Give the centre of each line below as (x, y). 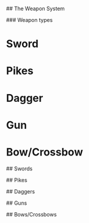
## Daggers (21, 191)
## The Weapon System (35, 9)
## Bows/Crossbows (32, 214)
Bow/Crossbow (45, 152)
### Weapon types (29, 20)
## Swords (19, 169)
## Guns (17, 203)
